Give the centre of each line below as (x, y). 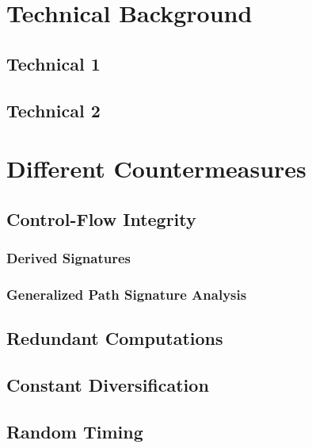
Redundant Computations (115, 338)
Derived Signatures (69, 258)
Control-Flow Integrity (101, 218)
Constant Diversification (108, 384)
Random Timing (75, 431)
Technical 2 (53, 110)
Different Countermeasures (156, 168)
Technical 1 (53, 63)
